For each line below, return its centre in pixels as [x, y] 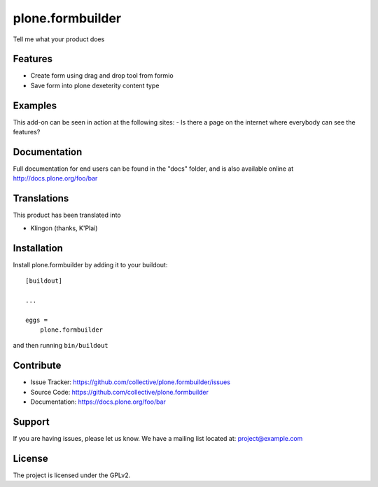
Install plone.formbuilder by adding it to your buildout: [90, 264]
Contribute [37, 366]
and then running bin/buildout [61, 346]
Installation [38, 248]
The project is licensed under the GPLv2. [72, 475]
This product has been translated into [67, 215]
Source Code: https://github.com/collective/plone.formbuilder [120, 392]
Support [31, 422]
